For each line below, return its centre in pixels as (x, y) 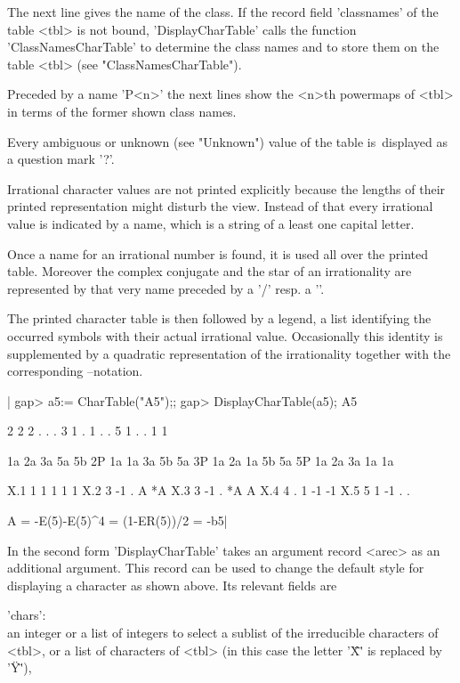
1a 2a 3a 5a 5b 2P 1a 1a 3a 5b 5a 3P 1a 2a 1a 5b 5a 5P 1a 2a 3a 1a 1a (201, 460)
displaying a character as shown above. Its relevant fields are (172, 585)
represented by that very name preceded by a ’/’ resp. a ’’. (166, 288)
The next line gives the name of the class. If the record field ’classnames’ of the (223, 12)
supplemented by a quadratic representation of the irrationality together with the (229, 353)
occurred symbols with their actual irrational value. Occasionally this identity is (225, 335)
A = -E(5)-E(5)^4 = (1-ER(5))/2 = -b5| (117, 520)
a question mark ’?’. (61, 159)
